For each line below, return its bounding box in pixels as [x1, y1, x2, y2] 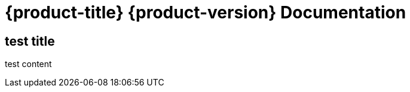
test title [5, 33, 55, 49]
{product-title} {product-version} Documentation [5, 2, 406, 23]
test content [5, 59, 52, 69]
